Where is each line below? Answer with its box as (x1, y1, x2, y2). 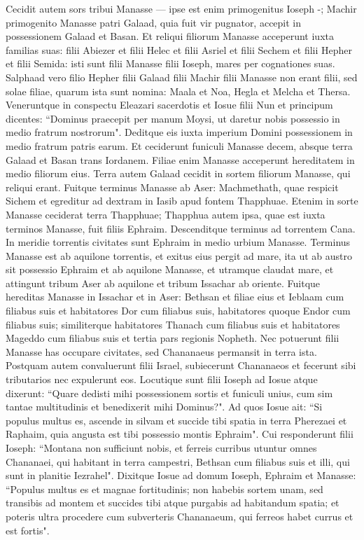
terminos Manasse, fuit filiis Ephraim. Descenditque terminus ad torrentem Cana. (6, 221, 356, 235)
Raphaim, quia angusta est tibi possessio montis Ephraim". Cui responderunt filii (6, 427, 353, 441)
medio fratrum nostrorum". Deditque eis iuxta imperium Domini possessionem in (6, 125, 353, 139)
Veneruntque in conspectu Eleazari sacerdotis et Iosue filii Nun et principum (6, 97, 333, 112)
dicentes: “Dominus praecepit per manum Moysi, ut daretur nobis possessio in (6, 111, 340, 125)
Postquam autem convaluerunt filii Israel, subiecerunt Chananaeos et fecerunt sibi (6, 358, 356, 373)
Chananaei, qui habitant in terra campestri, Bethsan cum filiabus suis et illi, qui (6, 454, 350, 469)
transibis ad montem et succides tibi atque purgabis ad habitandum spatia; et (6, 495, 339, 510)
